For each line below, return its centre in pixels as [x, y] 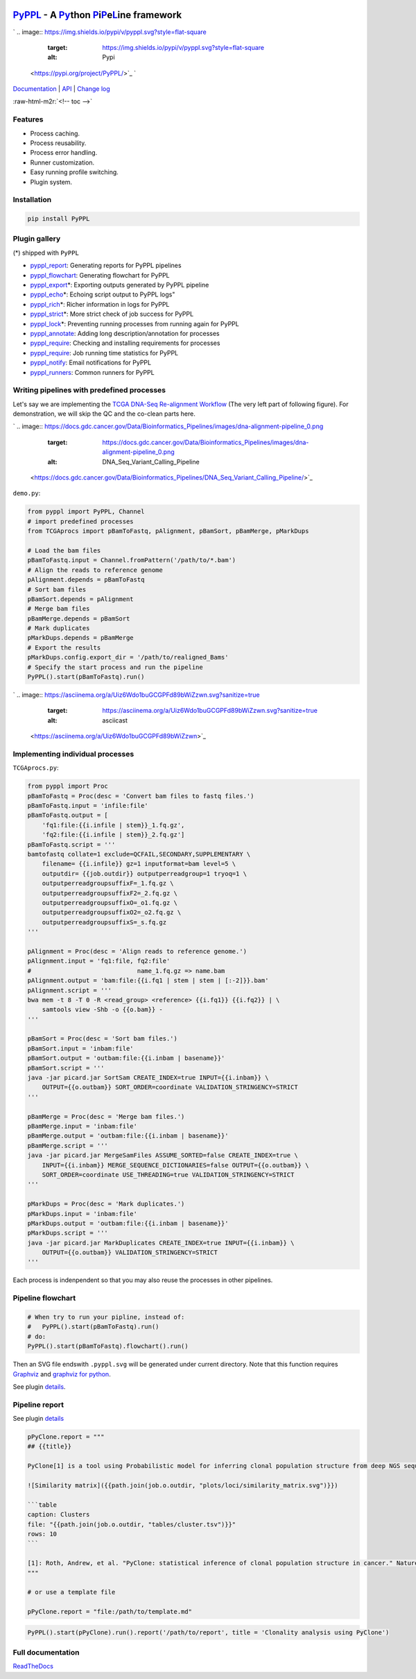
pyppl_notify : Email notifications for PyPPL [91, 363]
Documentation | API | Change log [61, 89]
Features [28, 119]
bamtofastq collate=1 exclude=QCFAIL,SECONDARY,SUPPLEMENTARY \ [139, 854]
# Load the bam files [64, 550]
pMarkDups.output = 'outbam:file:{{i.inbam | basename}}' [128, 1223]
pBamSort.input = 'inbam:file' [81, 1048]
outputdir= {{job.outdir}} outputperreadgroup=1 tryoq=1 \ [145, 874]
